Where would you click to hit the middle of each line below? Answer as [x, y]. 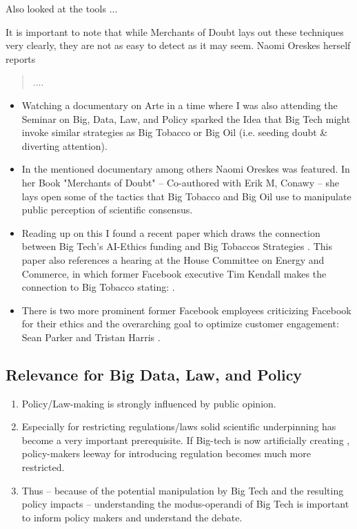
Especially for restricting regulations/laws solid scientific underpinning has [179, 426]
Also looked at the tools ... [62, 8]
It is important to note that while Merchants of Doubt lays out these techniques [175, 31]
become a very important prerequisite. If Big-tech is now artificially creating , [186, 440]
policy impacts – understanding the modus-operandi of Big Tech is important [185, 504]
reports [21, 58]
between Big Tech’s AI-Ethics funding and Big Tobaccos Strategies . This [177, 246]
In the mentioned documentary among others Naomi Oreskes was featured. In [186, 169]
